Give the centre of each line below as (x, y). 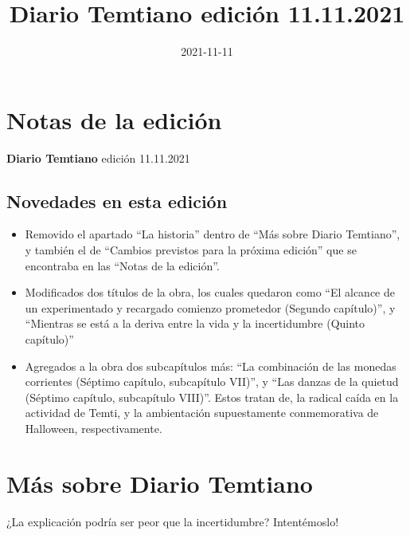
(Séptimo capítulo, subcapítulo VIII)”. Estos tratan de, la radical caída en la (212, 397)
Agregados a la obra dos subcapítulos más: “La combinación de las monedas (211, 366)
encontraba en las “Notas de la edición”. (122, 265)
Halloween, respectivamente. (94, 428)
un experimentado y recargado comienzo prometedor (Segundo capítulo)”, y (210, 307)
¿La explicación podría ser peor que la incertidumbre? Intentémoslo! (173, 521)
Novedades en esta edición (117, 201)
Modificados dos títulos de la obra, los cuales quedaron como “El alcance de (210, 292)
